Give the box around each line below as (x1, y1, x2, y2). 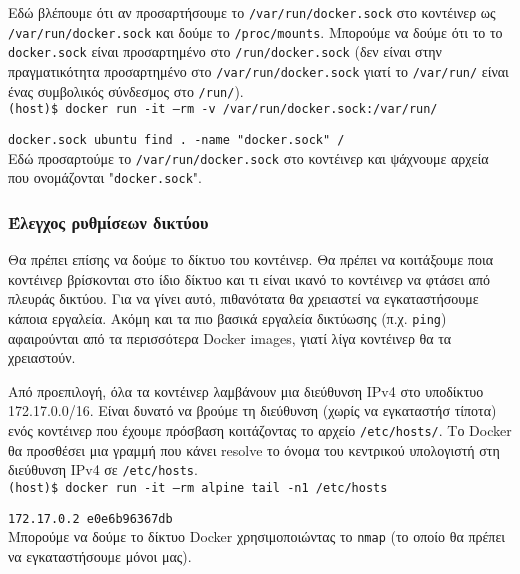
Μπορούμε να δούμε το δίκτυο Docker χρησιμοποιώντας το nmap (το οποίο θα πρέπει (8, 526, 506, 547)
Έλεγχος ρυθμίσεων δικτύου (8, 209, 209, 234)
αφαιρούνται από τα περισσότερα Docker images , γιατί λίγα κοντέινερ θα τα (8, 327, 452, 348)
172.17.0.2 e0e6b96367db (8, 511, 173, 526)
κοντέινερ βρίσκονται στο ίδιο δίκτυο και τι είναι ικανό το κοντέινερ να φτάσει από (8, 268, 490, 289)
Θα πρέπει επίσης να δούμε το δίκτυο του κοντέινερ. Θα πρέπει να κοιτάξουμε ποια (8, 249, 494, 270)
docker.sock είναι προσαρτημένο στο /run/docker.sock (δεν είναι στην (8, 41, 442, 62)
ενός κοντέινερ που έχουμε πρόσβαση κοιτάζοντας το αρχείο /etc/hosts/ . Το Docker (8, 419, 512, 440)
